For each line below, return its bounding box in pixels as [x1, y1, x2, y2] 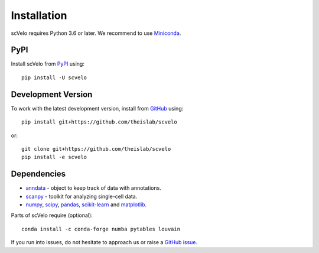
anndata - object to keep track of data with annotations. [25, 184, 162, 192]
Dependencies [11, 169, 66, 179]
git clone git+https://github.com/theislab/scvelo [21, 145, 171, 152]
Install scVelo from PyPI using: [11, 60, 85, 67]
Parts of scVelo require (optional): [11, 212, 93, 219]
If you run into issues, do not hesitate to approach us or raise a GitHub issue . [11, 239, 198, 246]
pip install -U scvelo [21, 74, 87, 81]
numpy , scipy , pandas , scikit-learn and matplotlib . [25, 201, 147, 208]
